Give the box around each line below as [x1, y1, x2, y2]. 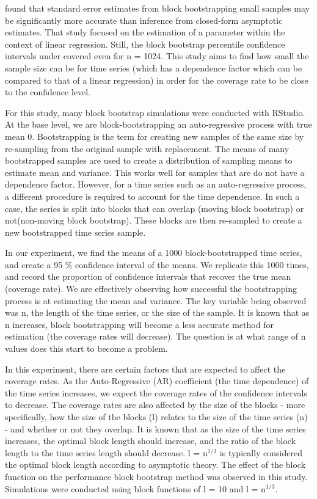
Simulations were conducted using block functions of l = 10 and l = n [5, 482, 266, 495]
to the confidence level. [5, 86, 90, 98]
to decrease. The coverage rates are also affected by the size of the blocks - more [5, 398, 305, 411]
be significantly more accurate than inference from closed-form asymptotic [5, 13, 283, 26]
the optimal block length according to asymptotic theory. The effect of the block [5, 458, 306, 471]
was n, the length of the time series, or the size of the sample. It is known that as [5, 306, 310, 319]
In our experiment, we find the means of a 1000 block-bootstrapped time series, [5, 246, 302, 259]
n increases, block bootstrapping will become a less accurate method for [5, 318, 274, 330]
